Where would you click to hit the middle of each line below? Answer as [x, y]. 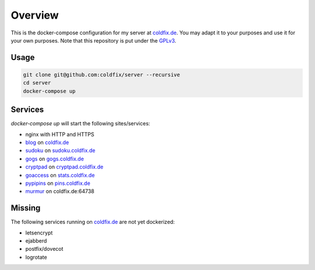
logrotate [36, 257]
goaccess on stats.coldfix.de [60, 175]
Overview [35, 15]
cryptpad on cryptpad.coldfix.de [64, 167]
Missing [26, 208]
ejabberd [36, 241]
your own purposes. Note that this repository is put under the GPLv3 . [94, 40]
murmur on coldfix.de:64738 [60, 191]
